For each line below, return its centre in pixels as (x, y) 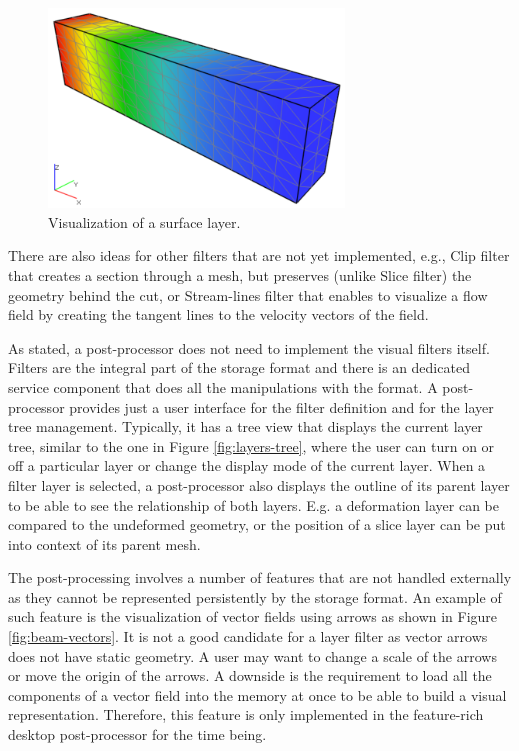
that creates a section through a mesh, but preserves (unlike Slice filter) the (240, 274)
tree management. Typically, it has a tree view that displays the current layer (245, 426)
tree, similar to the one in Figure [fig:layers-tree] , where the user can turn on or (251, 445)
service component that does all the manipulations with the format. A (223, 386)
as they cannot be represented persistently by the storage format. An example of (255, 596)
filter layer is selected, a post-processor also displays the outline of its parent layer (259, 484)
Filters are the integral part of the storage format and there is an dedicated (239, 367)
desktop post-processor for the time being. (137, 734)
